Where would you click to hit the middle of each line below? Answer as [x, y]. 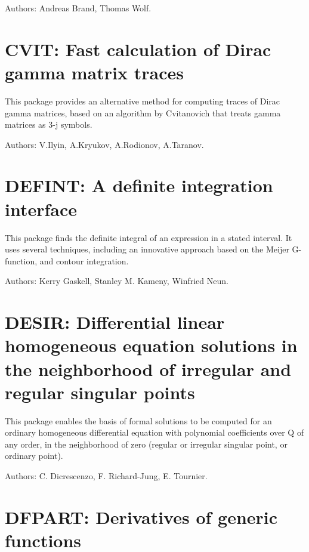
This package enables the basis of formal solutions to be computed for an [138, 420]
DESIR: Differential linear [115, 322]
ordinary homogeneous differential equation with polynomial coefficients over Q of [154, 432]
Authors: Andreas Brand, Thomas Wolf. [78, 8]
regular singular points [100, 392]
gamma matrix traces [94, 72]
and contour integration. [84, 260]
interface [41, 209]
